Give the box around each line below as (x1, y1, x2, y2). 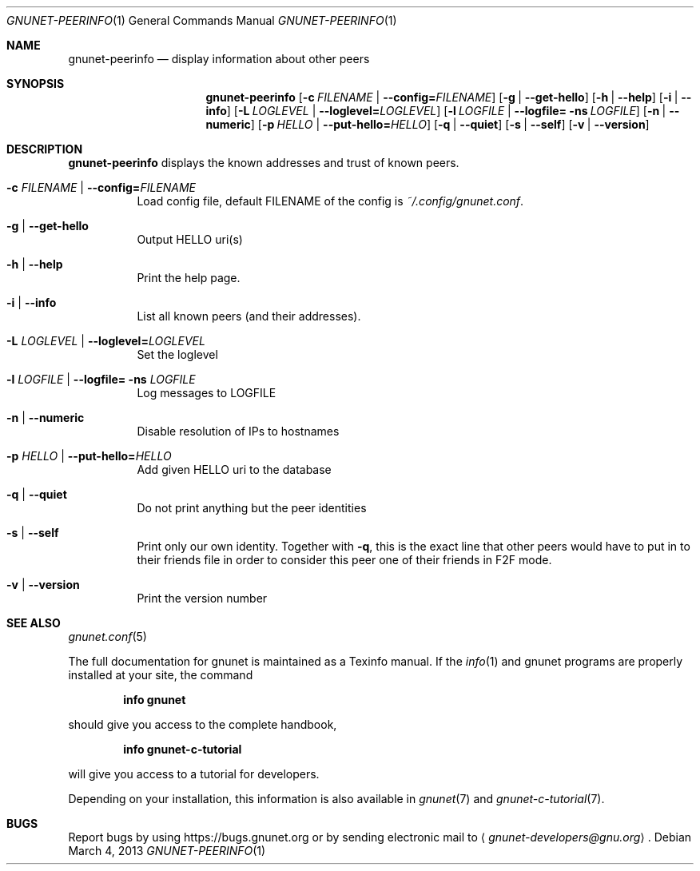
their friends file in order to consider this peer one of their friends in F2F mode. (137, 553, 552, 567)
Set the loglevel (137, 348, 218, 361)
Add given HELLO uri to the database (137, 463, 332, 476)
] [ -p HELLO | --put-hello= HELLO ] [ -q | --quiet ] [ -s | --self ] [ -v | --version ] (250, 117, 650, 131)
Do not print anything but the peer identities (137, 501, 367, 515)
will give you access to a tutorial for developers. (68, 767, 320, 781)
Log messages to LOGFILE (137, 386, 276, 400)
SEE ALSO (6, 616, 61, 630)
